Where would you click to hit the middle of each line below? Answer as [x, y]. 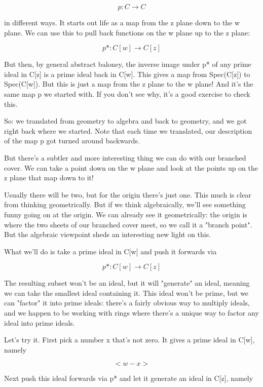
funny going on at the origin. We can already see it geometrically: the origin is [126, 214]
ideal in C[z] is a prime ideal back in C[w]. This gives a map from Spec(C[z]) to [127, 74]
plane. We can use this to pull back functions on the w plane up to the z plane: [127, 32]
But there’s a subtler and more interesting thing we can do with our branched [125, 157]
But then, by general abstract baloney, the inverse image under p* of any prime [128, 64]
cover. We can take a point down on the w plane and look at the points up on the [131, 167]
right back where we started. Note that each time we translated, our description [128, 130]
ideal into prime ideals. [40, 322]
